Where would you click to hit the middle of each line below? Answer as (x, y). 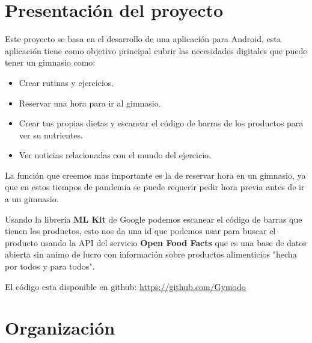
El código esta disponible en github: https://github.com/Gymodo (125, 286)
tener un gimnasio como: (50, 62)
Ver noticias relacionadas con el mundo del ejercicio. (115, 155)
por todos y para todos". (50, 266)
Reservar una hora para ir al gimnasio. (90, 103)
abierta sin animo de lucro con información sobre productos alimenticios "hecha (151, 254)
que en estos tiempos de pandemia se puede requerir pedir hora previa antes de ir (155, 187)
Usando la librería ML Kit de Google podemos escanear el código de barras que (154, 219)
